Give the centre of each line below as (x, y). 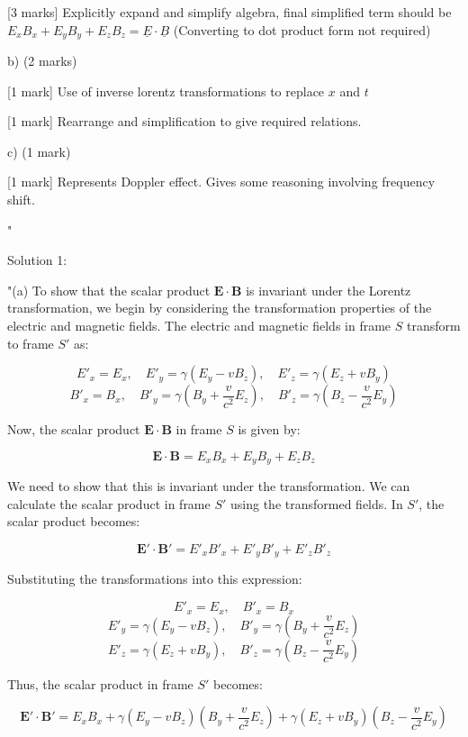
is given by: (269, 429)
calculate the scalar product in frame (109, 503)
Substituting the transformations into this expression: (155, 579)
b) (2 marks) (42, 61)
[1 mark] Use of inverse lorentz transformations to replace (166, 91)
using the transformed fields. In (317, 503)
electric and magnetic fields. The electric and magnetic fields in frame (199, 325)
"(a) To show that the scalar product (109, 290)
